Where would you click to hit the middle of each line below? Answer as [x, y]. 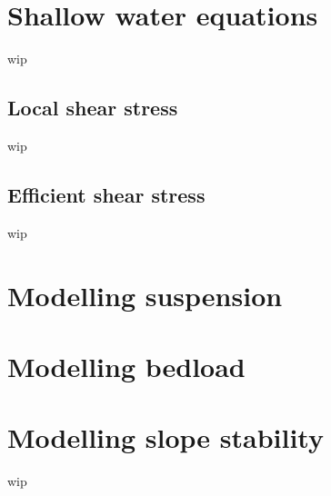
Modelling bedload [126, 366]
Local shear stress [93, 108]
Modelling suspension [145, 295]
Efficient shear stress [106, 194]
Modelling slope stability [165, 437]
